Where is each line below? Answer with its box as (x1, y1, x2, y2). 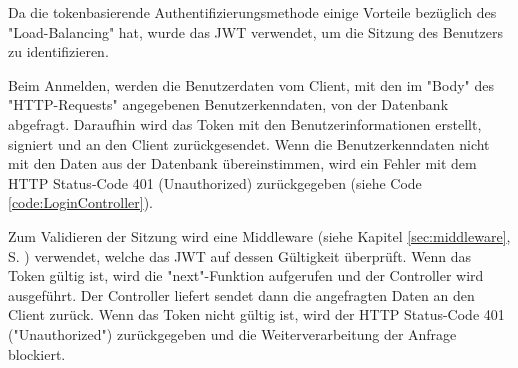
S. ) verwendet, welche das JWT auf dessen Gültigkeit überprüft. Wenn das (8, 245, 472, 266)
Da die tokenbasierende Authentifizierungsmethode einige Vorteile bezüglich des (8, 2, 497, 22)
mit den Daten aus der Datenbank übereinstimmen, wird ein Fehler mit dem (8, 153, 477, 174)
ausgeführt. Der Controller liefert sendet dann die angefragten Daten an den (8, 284, 475, 305)
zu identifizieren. (8, 41, 109, 62)
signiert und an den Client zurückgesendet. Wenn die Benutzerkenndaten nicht (8, 133, 490, 154)
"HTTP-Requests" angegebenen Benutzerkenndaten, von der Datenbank (8, 94, 449, 115)
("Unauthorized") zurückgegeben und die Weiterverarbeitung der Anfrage (8, 323, 457, 344)
